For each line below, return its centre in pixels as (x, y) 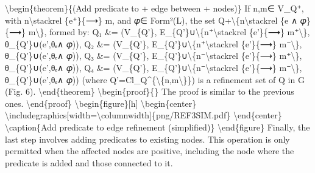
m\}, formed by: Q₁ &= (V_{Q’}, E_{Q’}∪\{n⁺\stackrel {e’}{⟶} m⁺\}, (169, 32)
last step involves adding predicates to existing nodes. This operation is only (147, 139)
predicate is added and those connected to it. (89, 162)
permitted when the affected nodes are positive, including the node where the (150, 151)
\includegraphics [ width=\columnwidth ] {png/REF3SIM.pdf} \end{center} (143, 115)
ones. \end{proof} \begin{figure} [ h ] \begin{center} (101, 103)
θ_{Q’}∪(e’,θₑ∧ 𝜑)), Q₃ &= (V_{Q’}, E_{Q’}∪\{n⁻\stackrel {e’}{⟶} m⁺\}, (154, 56)
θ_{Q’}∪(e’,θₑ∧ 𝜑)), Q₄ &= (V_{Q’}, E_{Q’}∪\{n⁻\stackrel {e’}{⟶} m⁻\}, (154, 67)
